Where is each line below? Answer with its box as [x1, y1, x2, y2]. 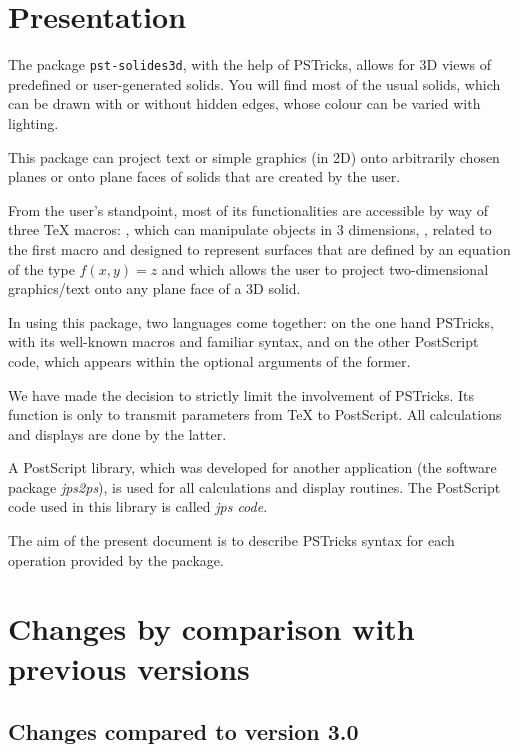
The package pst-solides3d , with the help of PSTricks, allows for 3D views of [8, 54, 492, 75]
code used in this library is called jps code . [8, 496, 268, 517]
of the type [8, 258, 75, 279]
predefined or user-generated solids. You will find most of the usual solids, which [8, 73, 501, 94]
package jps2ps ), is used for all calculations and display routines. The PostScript [8, 476, 501, 497]
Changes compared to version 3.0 [8, 716, 359, 747]
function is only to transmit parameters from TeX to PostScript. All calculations [8, 404, 502, 425]
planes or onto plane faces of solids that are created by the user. [8, 166, 401, 187]
